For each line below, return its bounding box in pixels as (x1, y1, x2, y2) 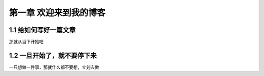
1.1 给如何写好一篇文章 (9, 26, 76, 34)
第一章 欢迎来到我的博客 (9, 7, 106, 18)
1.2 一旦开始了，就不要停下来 (9, 51, 97, 59)
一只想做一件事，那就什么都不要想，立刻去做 (9, 64, 99, 70)
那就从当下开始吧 (9, 39, 44, 45)
